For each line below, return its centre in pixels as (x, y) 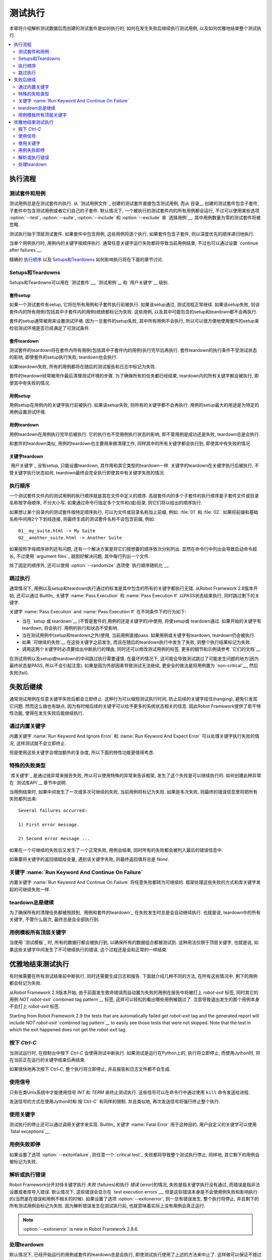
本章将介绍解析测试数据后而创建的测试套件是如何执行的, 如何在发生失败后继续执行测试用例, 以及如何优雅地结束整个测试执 (135, 28)
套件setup (20, 295)
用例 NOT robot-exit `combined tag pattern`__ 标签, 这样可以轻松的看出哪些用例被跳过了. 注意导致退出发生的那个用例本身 (134, 999)
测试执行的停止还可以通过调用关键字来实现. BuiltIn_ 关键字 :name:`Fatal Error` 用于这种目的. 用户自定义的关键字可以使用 (133, 1124)
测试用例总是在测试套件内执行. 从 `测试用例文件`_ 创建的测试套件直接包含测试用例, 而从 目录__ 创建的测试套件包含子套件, (134, 204)
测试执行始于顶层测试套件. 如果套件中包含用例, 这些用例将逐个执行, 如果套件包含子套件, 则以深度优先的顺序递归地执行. (132, 234)
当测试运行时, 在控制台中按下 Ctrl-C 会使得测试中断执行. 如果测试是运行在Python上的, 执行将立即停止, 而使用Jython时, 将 (135, 1053)
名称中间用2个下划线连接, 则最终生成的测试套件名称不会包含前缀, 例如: (82, 519)
